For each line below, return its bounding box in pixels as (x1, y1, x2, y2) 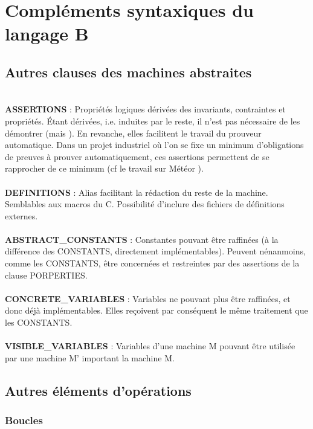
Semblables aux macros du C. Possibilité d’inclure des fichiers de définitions (5, 198, 285, 210)
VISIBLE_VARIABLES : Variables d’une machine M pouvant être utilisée (5, 340, 295, 352)
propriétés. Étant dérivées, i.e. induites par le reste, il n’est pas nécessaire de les (5, 114, 300, 127)
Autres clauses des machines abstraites (5, 62, 252, 81)
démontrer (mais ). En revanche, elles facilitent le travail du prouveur (5, 126, 262, 139)
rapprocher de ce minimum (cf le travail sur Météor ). (5, 162, 204, 175)
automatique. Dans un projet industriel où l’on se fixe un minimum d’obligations (5, 138, 304, 151)
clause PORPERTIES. (5, 268, 88, 281)
